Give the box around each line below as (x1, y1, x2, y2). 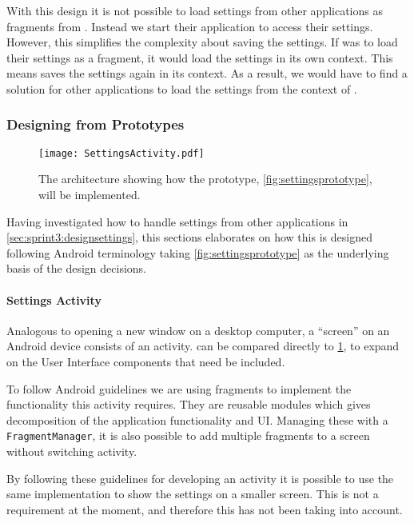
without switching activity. (6, 443, 137, 460)
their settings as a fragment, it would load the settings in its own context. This (6, 49, 393, 66)
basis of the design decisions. (6, 260, 146, 277)
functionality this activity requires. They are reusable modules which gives (6, 396, 371, 413)
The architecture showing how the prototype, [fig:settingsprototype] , (38, 170, 372, 187)
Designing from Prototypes (6, 114, 185, 134)
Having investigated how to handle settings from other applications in (6, 213, 348, 230)
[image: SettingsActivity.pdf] (38, 147, 205, 159)
